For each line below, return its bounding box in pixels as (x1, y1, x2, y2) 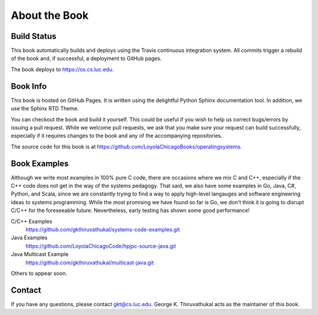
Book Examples (11, 158, 69, 168)
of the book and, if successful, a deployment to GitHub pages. (11, 55, 162, 62)
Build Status (11, 31, 57, 41)
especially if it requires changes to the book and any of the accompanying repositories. (11, 132, 223, 140)
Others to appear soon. (11, 270, 67, 277)
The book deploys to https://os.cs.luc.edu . (11, 65, 114, 73)
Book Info (11, 81, 47, 91)
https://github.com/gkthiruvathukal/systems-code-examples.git (25, 226, 180, 233)
